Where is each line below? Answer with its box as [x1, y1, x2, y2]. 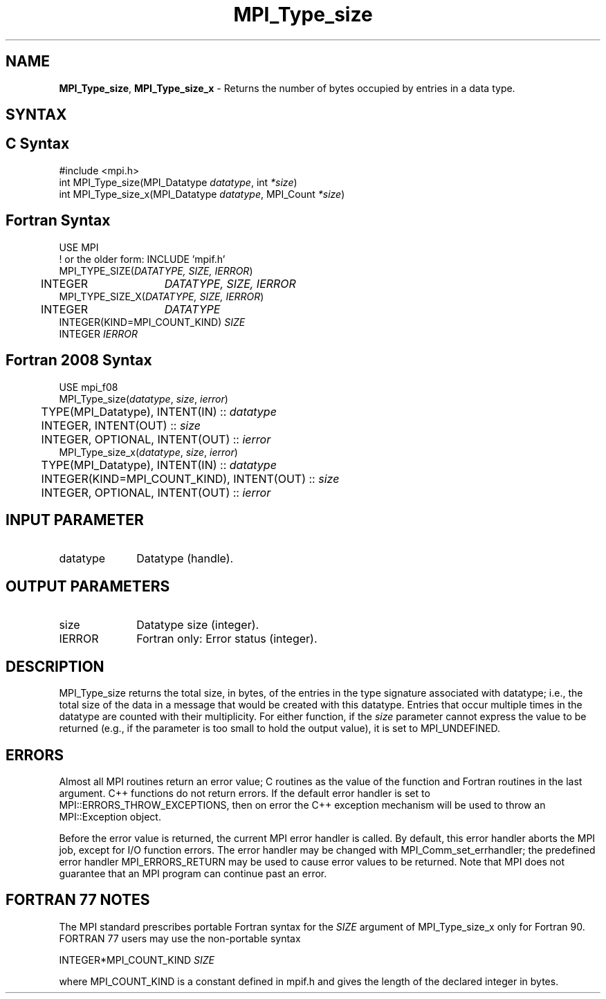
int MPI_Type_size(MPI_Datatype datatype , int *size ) [59, 176, 297, 188]
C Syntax [6, 135, 70, 153]
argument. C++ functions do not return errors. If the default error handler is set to [59, 787, 430, 799]
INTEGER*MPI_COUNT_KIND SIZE [59, 953, 214, 966]
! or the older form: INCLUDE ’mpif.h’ [59, 253, 226, 265]
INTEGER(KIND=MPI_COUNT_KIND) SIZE [59, 315, 246, 328]
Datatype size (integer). [136, 618, 259, 632]
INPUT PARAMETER [6, 511, 144, 529]
